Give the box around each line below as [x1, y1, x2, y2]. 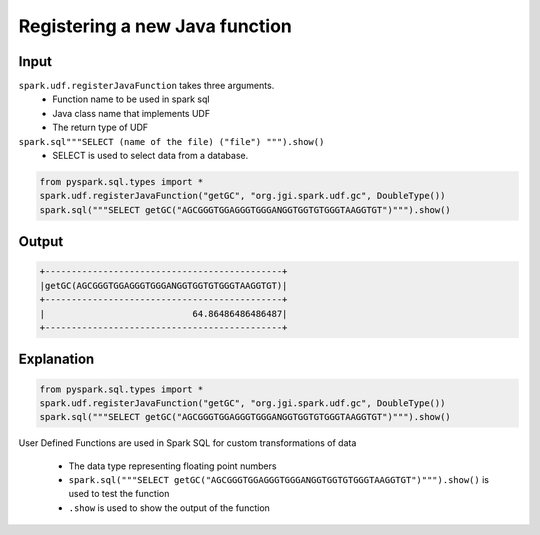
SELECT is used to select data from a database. [52, 150, 249, 162]
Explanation [18, 351, 95, 368]
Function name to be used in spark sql [52, 93, 210, 105]
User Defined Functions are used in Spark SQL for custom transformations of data [18, 437, 357, 449]
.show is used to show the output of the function [68, 501, 270, 514]
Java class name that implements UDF [52, 107, 210, 119]
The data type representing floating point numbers [68, 460, 277, 472]
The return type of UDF [52, 121, 149, 134]
